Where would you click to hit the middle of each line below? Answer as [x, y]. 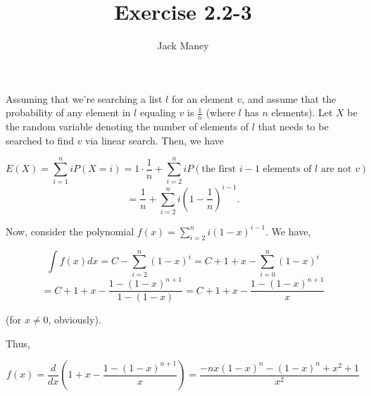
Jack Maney [183, 45]
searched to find [40, 140]
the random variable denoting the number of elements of [127, 126]
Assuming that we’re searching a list [84, 98]
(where [220, 112]
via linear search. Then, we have [155, 140]
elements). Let [302, 112]
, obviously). [75, 320]
